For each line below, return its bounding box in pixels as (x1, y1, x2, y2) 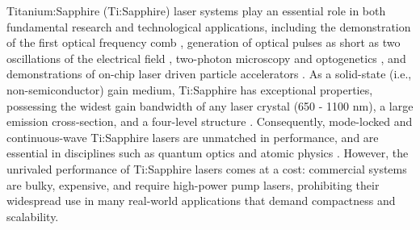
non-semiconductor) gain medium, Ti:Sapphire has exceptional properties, (6, 81, 373, 98)
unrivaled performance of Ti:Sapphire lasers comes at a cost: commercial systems (6, 160, 407, 177)
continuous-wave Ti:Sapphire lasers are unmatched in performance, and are (6, 128, 379, 145)
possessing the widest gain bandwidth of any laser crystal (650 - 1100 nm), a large (6, 97, 414, 114)
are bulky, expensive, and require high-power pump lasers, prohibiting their (6, 176, 380, 193)
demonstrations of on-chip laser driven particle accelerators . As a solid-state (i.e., (6, 65, 412, 82)
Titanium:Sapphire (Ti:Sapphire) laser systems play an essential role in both (6, 2, 386, 19)
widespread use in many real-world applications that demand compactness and (6, 192, 396, 209)
